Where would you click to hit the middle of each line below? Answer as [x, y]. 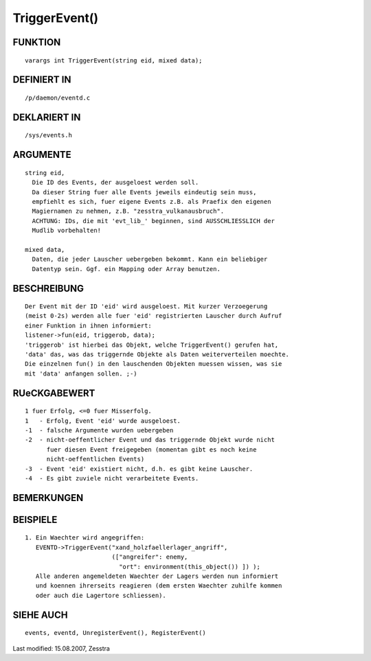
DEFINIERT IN [42, 80]
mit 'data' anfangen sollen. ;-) [81, 373]
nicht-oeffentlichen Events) [95, 459]
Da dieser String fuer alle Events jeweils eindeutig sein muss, [144, 192]
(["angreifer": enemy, [150, 557]
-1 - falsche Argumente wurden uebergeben [99, 430]
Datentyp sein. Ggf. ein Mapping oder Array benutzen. [126, 269]
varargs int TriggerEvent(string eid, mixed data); [114, 60]
